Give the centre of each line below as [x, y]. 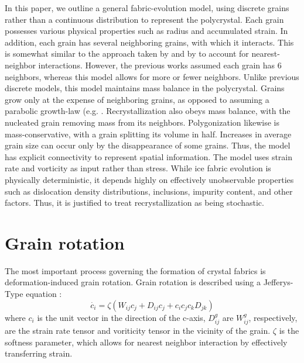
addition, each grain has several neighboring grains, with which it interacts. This [149, 42]
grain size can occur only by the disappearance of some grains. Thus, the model [148, 145]
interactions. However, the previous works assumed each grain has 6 [160, 65]
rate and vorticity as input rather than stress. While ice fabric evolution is [138, 168]
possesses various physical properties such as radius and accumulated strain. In [146, 31]
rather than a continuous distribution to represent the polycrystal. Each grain [144, 19]
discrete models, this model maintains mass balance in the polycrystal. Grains [145, 88]
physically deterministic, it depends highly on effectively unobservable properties [149, 179]
